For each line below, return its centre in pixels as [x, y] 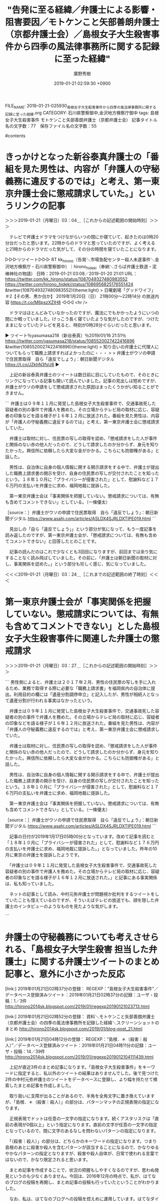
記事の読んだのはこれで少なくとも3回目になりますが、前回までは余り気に [83, 552]
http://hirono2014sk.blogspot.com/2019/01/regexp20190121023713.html [77, 1006]
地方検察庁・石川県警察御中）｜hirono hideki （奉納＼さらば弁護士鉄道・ [81, 267]
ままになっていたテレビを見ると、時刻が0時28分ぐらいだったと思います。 [80, 325]
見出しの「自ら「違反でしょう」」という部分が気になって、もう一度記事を [83, 529]
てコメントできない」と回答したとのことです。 [52, 541]
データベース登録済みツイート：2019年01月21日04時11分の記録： [83, 1045]
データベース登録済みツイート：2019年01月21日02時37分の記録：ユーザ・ [80, 995]
